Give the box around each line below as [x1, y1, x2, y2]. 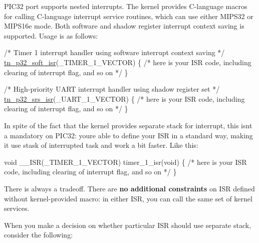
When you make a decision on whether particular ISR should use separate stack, [4, 219, 251, 230]
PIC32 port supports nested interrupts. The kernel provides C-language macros [4, 1, 247, 11]
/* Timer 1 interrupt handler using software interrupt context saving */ [4, 47, 225, 58]
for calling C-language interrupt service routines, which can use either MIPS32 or [4, 11, 253, 21]
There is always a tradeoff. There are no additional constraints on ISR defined [4, 183, 255, 193]
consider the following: [4, 229, 73, 240]
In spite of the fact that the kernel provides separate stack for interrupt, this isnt [4, 120, 252, 130]
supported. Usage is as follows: [4, 30, 98, 41]
